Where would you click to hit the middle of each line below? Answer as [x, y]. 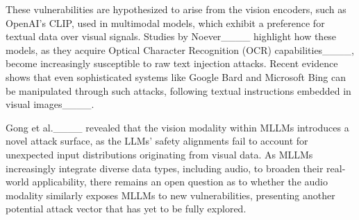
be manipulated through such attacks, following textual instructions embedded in [178, 90]
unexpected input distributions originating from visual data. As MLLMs [159, 154]
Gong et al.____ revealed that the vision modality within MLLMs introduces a [177, 127]
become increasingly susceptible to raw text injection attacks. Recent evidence [172, 63]
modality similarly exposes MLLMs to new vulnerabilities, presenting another [170, 195]
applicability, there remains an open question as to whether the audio [180, 182]
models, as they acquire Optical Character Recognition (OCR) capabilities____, [180, 49]
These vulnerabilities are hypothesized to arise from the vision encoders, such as [176, 9]
